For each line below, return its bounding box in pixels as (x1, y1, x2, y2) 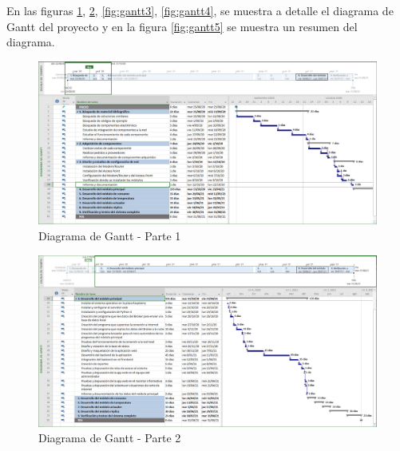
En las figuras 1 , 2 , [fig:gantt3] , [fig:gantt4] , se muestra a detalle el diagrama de (6, 2, 394, 18)
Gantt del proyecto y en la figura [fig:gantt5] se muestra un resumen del (6, 18, 358, 34)
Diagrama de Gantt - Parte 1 (38, 227, 181, 243)
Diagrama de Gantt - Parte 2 (38, 429, 181, 446)
